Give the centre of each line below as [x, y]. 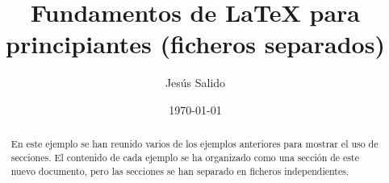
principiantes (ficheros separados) [195, 44]
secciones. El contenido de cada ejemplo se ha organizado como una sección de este [185, 157]
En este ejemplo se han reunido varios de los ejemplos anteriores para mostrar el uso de [194, 144]
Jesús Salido [195, 83]
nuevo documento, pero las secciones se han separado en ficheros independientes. [180, 171]
